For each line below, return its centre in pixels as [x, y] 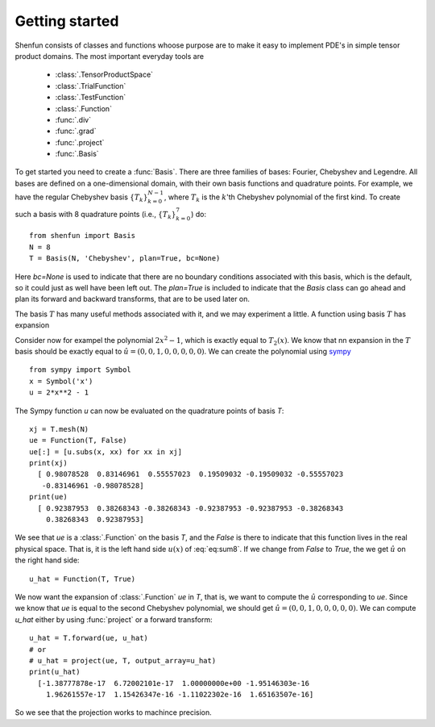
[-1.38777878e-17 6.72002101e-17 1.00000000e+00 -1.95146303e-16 [174, 683]
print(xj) [48, 463]
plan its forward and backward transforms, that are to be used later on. [132, 299]
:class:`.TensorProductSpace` [104, 75]
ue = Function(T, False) [78, 441]
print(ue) [48, 497]
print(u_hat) [55, 672]
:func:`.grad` [76, 131]
